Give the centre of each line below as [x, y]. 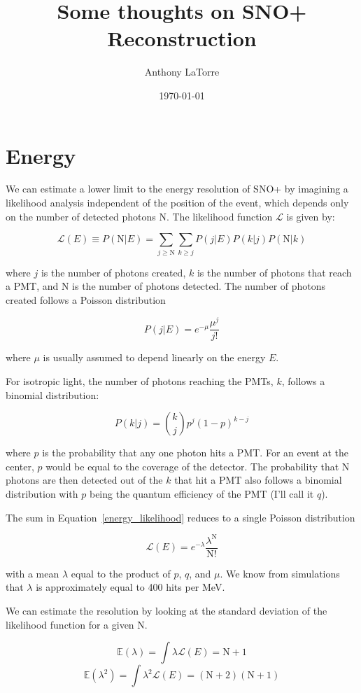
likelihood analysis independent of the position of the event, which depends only [177, 203]
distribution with [42, 494]
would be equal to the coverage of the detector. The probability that [192, 466]
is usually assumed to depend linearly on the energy [154, 357]
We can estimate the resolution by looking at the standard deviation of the [167, 610]
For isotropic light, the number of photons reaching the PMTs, [140, 381]
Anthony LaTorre [182, 72]
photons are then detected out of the [84, 480]
